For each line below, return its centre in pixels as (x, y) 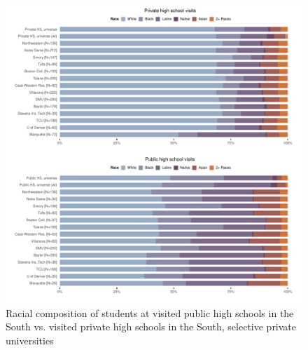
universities (30, 340)
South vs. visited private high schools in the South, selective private (151, 327)
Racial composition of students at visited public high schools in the (150, 312)
